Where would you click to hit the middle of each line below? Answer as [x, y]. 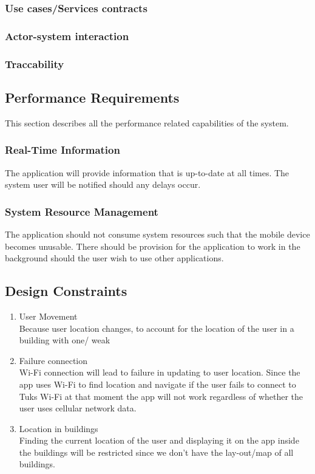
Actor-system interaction [67, 36]
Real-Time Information [63, 150]
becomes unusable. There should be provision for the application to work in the [153, 246]
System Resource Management [82, 211]
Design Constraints [66, 291]
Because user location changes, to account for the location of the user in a [157, 328]
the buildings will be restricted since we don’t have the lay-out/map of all [156, 452]
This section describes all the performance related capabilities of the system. [147, 122]
